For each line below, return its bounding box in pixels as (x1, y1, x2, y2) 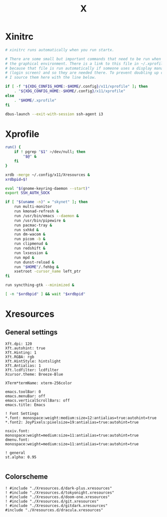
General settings (5, 328, 58, 337)
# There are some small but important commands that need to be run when (5, 56, 162, 61)
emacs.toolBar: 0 (5, 389, 41, 394)
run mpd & (14, 255, 35, 260)
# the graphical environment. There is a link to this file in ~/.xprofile (5, 61, 166, 66)
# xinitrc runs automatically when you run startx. (5, 47, 114, 52)
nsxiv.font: (5, 428, 30, 433)
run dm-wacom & (14, 232, 46, 237)
